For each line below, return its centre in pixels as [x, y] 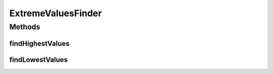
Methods [25, 27]
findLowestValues [39, 60]
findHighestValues [39, 43]
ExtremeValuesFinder [56, 13]
